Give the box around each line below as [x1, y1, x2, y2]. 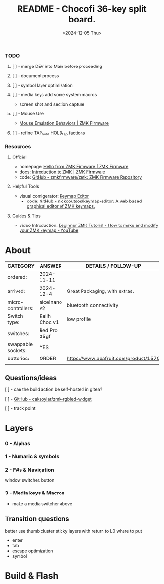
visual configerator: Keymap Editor [19, 193, 89, 199]
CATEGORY [7, 263, 35, 270]
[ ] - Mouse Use [12, 111, 44, 117]
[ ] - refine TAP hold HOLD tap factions [12, 130, 85, 137]
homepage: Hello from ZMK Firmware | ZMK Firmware [19, 164, 129, 170]
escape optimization [12, 548, 53, 554]
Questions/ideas [5, 373, 57, 382]
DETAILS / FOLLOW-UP [85, 263, 142, 270]
